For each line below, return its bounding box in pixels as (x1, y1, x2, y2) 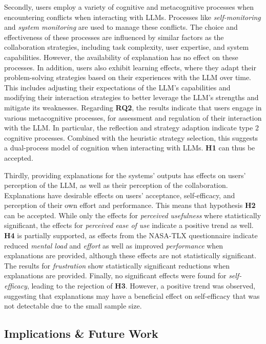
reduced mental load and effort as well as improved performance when (4, 240, 223, 251)
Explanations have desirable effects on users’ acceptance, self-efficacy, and (4, 189, 235, 200)
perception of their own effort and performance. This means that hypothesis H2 (4, 200, 256, 211)
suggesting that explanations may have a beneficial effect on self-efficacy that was (4, 290, 260, 301)
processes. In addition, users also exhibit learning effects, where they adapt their (4, 62, 256, 72)
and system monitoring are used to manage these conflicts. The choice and (4, 22, 238, 32)
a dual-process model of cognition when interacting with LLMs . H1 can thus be (4, 142, 255, 153)
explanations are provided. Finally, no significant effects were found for (4, 270, 227, 281)
